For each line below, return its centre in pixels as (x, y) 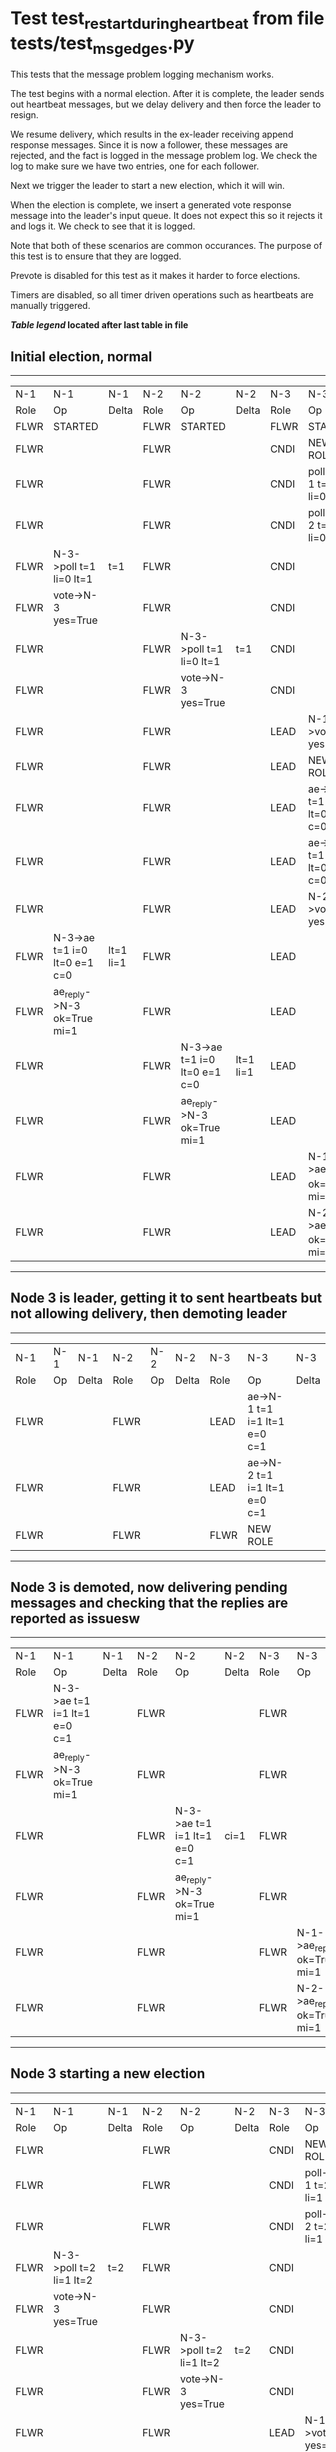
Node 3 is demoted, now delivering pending (149, 1587)
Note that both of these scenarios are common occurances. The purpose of (166, 246)
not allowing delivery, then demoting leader (149, 1313)
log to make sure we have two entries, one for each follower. (135, 166)
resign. (24, 115)
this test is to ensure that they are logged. (96, 256)
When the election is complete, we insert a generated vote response (151, 205)
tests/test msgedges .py (102, 45)
